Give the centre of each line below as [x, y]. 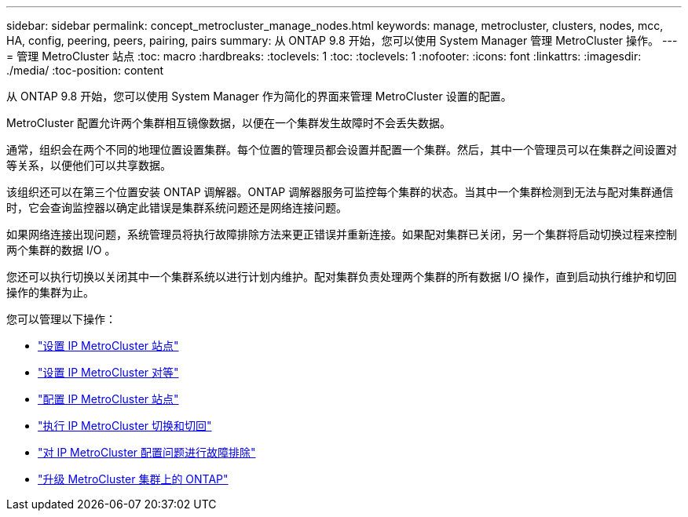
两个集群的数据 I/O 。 [61, 250]
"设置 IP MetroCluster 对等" [108, 372]
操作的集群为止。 [50, 292]
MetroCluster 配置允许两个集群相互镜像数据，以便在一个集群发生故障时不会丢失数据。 [229, 123]
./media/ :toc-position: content [85, 70]
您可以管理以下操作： [61, 319]
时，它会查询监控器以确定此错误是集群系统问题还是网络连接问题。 [177, 208]
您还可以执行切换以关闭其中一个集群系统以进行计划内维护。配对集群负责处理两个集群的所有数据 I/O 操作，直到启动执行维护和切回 [342, 277]
